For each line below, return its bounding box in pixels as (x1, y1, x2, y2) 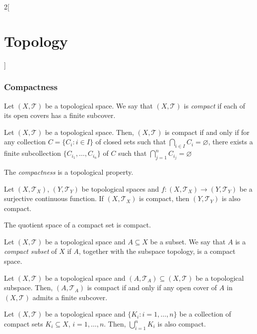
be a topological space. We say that (45, 100, 153, 111)
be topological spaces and (81, 183, 159, 194)
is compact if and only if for (165, 126, 250, 137)
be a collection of (179, 309, 231, 319)
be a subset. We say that (150, 236, 226, 246)
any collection (4, 136, 46, 147)
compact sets (4, 319, 43, 329)
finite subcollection (4, 148, 61, 158)
